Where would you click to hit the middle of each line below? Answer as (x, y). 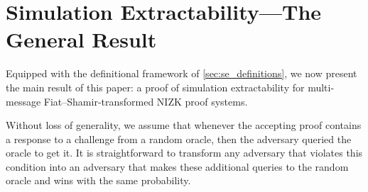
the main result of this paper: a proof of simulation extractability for (155, 87)
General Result (81, 39)
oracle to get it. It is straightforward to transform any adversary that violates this (184, 153)
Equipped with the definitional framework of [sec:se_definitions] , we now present (182, 73)
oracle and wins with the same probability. (98, 180)
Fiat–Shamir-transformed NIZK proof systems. (146, 101)
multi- (321, 87)
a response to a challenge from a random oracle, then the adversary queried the (179, 139)
